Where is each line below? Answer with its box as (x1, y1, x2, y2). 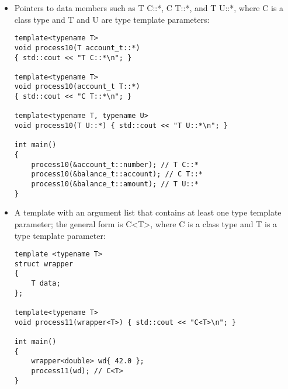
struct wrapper (14, 259, 74, 268)
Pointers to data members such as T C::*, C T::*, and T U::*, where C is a (14, 2, 284, 13)
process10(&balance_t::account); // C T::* (31, 170, 203, 179)
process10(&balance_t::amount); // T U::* (31, 180, 199, 189)
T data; (31, 279, 61, 288)
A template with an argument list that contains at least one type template (14, 206, 282, 218)
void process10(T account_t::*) (14, 43, 140, 52)
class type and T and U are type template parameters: (14, 13, 210, 25)
